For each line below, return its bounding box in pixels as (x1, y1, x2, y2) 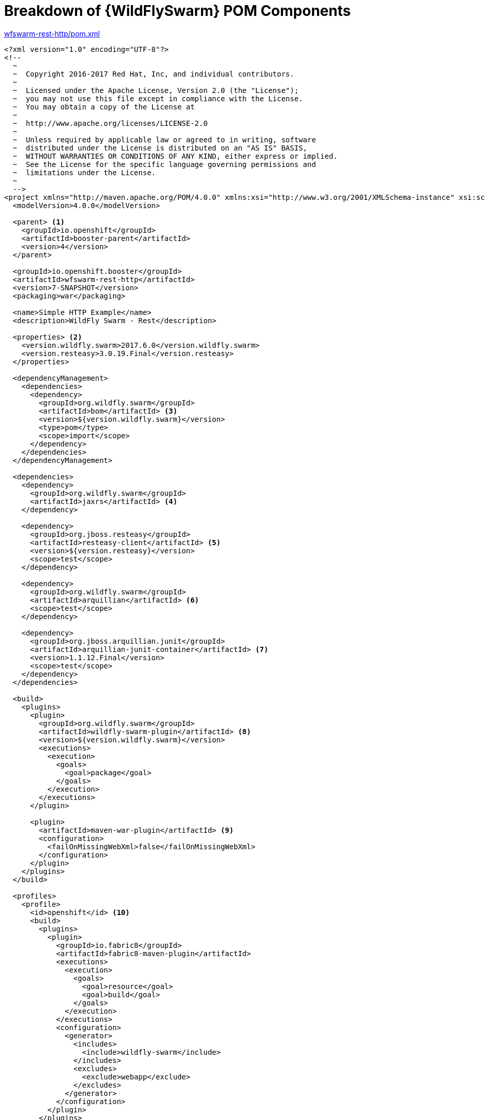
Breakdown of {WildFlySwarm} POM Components (4, 2, 351, 20)
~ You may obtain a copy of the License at (12, 102, 195, 111)
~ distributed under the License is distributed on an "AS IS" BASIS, (12, 143, 308, 152)
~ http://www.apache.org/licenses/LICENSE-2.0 (12, 119, 208, 127)
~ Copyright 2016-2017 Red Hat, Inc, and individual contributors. (12, 69, 294, 78)
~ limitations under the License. (12, 168, 156, 177)
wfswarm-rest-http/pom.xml (4, 29, 100, 38)
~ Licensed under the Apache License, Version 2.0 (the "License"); (12, 86, 299, 95)
